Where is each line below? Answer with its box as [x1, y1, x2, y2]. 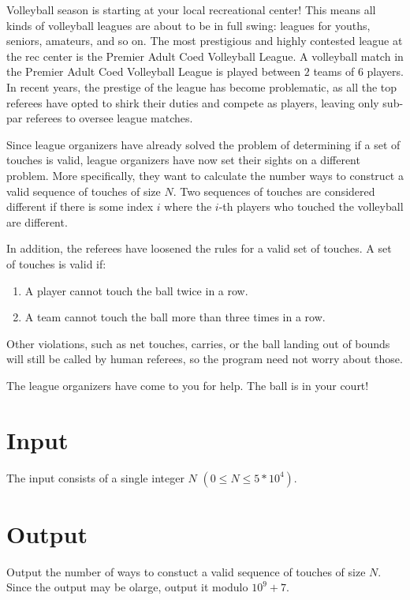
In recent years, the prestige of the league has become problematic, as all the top [6, 78, 397, 95]
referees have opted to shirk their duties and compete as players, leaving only [6, 94, 379, 111]
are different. [6, 213, 68, 230]
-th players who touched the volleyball [218, 198, 404, 215]
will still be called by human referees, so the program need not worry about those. [6, 351, 403, 367]
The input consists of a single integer [6, 469, 184, 486]
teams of [313, 63, 355, 80]
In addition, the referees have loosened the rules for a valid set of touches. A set [6, 240, 392, 257]
